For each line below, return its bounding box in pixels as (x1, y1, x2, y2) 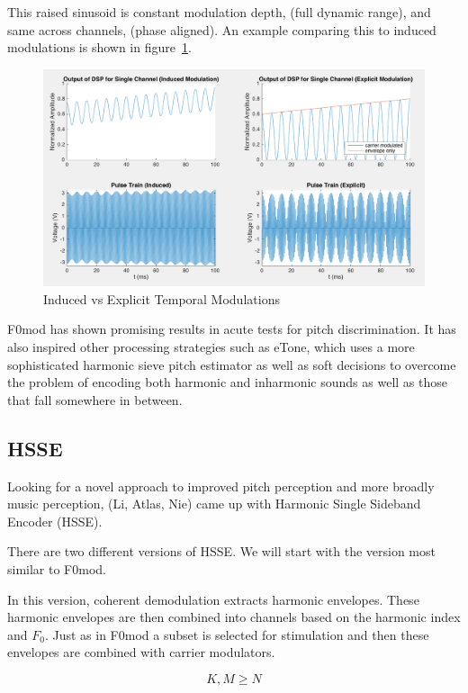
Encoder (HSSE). (7, 511, 103, 530)
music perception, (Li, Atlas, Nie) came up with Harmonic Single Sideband (7, 494, 421, 513)
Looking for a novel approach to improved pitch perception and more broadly (7, 476, 435, 495)
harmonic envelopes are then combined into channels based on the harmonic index (7, 607, 461, 626)
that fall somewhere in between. (7, 390, 183, 409)
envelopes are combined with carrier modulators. (7, 643, 275, 661)
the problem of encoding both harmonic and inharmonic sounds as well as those (7, 373, 447, 391)
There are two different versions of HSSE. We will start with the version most (7, 542, 436, 561)
